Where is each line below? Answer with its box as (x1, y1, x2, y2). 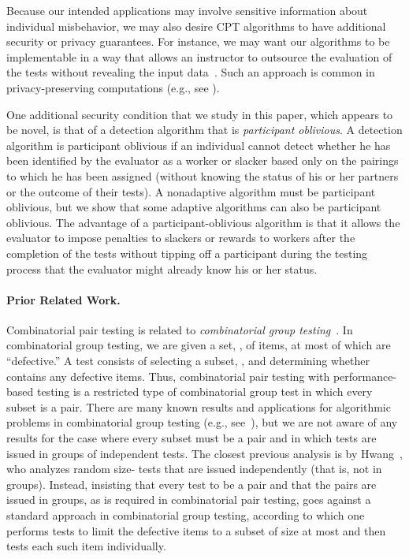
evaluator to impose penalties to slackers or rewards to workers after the (6, 229, 355, 246)
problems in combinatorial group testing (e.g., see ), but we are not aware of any (6, 414, 398, 430)
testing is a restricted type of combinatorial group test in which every (36, 383, 373, 400)
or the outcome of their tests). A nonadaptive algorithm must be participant (6, 183, 376, 199)
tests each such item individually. (6, 538, 166, 554)
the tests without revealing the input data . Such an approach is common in (6, 64, 375, 80)
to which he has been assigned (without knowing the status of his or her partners (6, 167, 399, 184)
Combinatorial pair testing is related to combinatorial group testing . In (6, 321, 353, 337)
